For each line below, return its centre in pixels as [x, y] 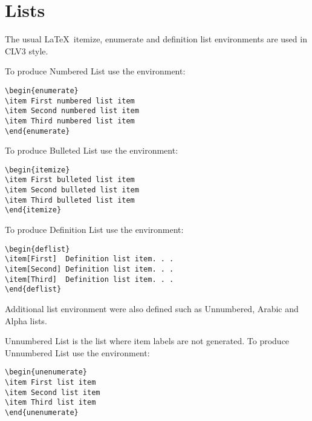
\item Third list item [50, 403]
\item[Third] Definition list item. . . [89, 279]
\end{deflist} [33, 289]
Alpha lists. [26, 320]
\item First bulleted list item [70, 180]
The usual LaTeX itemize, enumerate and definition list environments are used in [156, 39]
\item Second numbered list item [72, 111]
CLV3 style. [27, 51]
